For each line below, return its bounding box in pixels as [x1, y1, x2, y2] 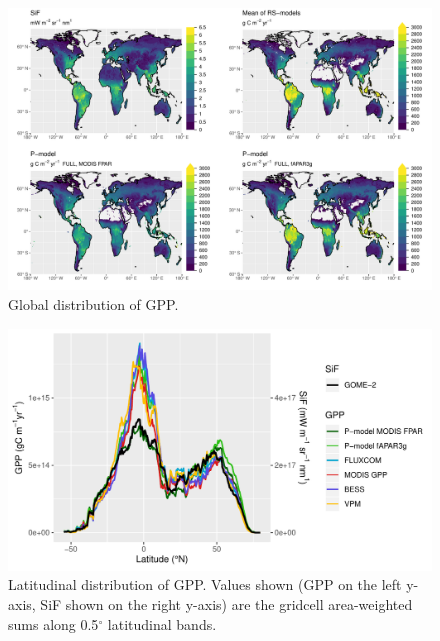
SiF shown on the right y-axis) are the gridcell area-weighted [40, 593, 413, 614]
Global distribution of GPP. [8, 293, 179, 314]
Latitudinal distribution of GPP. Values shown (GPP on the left [8, 574, 402, 595]
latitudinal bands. [107, 613, 217, 634]
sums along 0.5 [8, 613, 99, 634]
